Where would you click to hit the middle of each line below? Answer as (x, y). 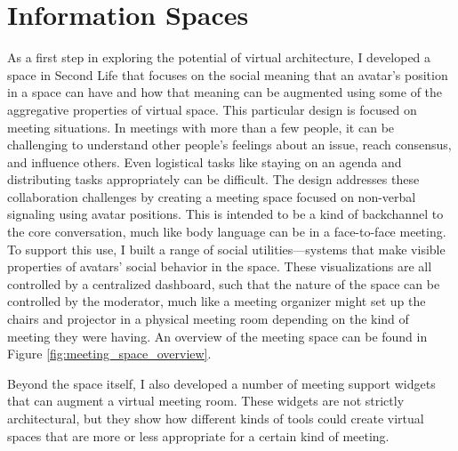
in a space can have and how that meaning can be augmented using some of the (225, 92)
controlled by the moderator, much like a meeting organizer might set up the (217, 301)
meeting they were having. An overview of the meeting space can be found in (217, 336)
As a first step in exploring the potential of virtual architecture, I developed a (219, 57)
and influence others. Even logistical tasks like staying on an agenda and (205, 161)
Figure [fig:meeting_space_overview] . (109, 354)
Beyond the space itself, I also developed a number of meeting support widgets (221, 383)
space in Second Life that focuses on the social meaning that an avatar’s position (228, 74)
